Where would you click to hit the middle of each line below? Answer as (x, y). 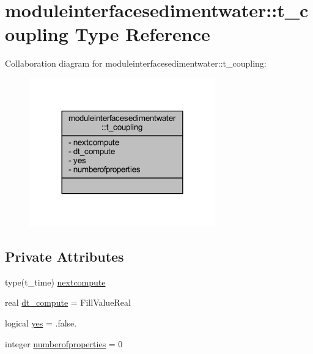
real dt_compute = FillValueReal (68, 302)
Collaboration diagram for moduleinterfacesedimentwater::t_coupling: (136, 63)
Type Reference (142, 34)
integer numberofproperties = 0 (64, 343)
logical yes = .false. (41, 323)
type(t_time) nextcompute (55, 282)
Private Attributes (64, 256)
